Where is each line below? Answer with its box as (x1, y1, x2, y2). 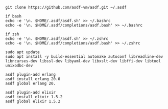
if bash (5, 14, 22, 19)
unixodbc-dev (5, 63, 33, 68)
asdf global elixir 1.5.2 (5, 99, 60, 104)
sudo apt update (5, 50, 40, 55)
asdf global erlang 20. (5, 81, 56, 86)
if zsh (5, 32, 19, 37)
